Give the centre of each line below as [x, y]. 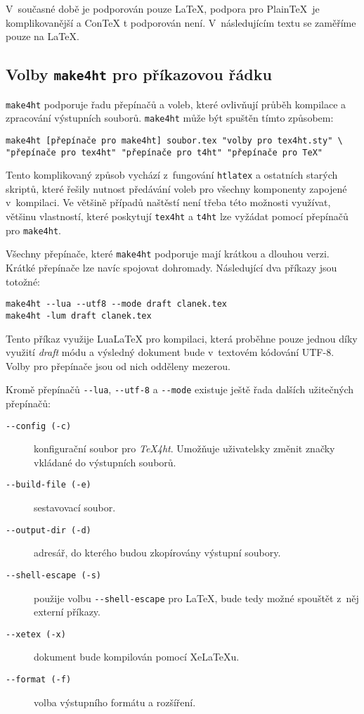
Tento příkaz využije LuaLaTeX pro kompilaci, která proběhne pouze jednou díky [182, 338]
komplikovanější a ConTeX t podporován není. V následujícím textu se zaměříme [181, 22]
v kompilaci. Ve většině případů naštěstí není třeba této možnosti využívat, [168, 202]
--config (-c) [39, 426]
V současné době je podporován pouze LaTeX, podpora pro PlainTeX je [163, 8]
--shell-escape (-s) [54, 575]
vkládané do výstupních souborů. [105, 462]
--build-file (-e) [48, 485]
